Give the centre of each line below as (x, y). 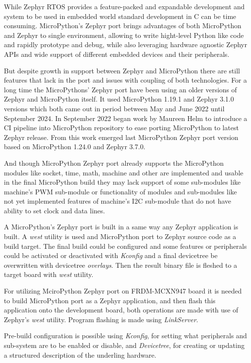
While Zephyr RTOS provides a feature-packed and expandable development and (124, 6)
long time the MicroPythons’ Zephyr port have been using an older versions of (120, 89)
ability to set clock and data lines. (55, 210)
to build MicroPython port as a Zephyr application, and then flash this (110, 300)
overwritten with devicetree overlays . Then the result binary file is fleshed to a (121, 265)
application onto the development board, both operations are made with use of (121, 310)
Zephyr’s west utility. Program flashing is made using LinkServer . (101, 319)
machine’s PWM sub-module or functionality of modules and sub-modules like (120, 191)
